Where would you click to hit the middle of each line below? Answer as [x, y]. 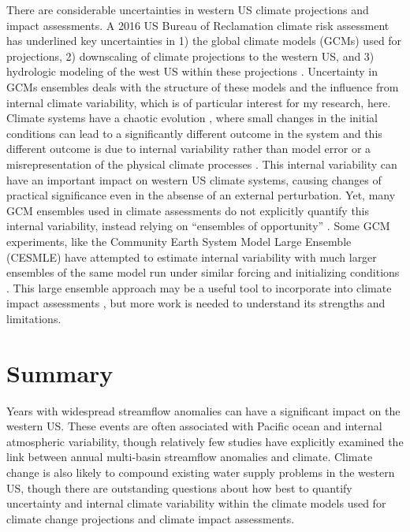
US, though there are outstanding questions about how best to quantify [179, 487]
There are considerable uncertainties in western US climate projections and [188, 9]
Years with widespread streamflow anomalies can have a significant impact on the [203, 410]
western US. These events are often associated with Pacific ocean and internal [194, 426]
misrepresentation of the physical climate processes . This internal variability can [202, 164]
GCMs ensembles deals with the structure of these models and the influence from [203, 86]
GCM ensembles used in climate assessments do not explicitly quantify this [188, 210]
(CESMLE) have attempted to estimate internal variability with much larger [192, 257]
